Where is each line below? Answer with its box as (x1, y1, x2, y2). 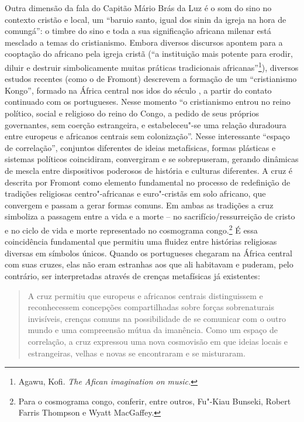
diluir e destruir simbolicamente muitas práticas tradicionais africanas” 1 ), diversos (5, 59, 299, 73)
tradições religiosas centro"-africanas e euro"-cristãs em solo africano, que (5, 187, 266, 200)
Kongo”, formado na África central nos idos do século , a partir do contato (5, 84, 272, 96)
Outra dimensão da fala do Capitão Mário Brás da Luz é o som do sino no (5, 2, 272, 13)
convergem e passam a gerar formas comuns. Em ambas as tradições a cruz (5, 198, 274, 211)
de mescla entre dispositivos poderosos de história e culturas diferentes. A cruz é (5, 164, 293, 176)
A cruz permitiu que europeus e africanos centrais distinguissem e (27, 289, 263, 301)
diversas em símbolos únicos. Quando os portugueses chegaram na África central (5, 246, 292, 259)
